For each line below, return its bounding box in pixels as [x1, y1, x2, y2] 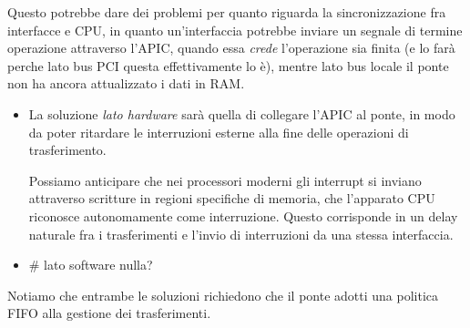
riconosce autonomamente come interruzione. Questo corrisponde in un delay [28, 206, 458, 225]
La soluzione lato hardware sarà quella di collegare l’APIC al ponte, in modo [28, 104, 455, 123]
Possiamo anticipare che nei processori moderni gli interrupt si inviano [28, 170, 422, 190]
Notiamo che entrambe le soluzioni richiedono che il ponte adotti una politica [7, 285, 439, 304]
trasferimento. [28, 140, 107, 159]
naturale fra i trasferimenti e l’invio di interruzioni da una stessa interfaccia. [28, 224, 454, 243]
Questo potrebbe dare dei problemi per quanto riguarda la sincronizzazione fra [7, 3, 446, 21]
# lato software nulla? [28, 255, 153, 274]
